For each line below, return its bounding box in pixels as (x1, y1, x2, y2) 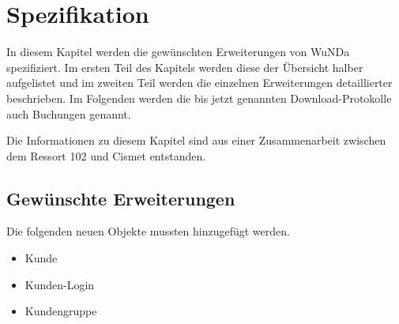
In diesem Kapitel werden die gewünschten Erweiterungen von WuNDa (6, 43, 350, 60)
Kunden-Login (24, 276, 95, 292)
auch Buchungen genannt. (6, 105, 131, 122)
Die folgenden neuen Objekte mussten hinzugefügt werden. (6, 223, 290, 239)
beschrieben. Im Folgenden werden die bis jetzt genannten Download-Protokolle (6, 89, 392, 106)
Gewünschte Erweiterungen (6, 186, 235, 210)
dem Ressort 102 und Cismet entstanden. (6, 147, 206, 164)
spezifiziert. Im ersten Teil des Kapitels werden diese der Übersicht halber (6, 58, 363, 75)
